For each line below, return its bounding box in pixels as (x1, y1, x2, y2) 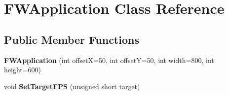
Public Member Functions (4, 32, 139, 47)
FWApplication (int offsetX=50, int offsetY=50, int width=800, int (4, 55, 214, 65)
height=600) (4, 64, 41, 75)
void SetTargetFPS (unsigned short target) (4, 81, 140, 91)
